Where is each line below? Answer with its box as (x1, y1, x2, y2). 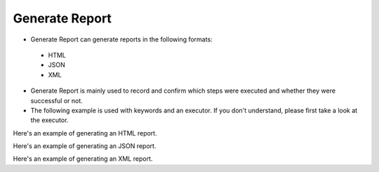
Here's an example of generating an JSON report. (13, 142, 157, 150)
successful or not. (30, 96, 84, 105)
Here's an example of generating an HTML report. (13, 128, 157, 137)
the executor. (30, 116, 69, 124)
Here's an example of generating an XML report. (13, 154, 153, 163)
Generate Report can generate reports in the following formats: (30, 35, 213, 44)
